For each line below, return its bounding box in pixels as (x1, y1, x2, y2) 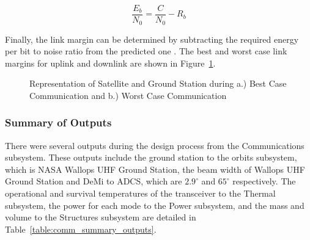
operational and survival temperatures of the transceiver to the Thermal (5, 187, 276, 200)
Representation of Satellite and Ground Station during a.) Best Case (29, 77, 287, 90)
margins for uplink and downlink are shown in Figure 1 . (5, 56, 216, 69)
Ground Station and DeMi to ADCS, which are (5, 175, 182, 187)
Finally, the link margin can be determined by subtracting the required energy (5, 32, 299, 45)
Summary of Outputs (5, 115, 112, 130)
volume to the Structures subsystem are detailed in (5, 211, 196, 224)
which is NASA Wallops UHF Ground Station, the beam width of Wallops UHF (5, 162, 305, 175)
